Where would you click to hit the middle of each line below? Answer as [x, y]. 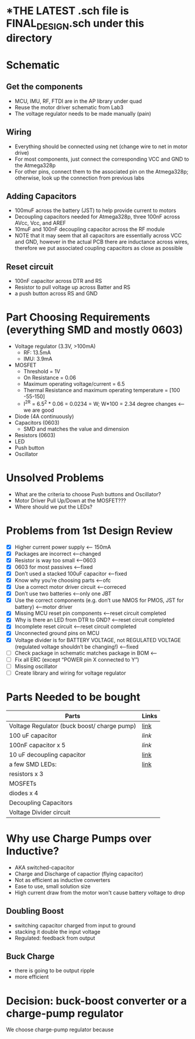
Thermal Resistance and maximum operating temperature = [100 [102, 390]
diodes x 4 [24, 793]
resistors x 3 [26, 774]
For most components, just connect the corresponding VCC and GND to [102, 159]
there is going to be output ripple [54, 970]
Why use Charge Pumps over [79, 838]
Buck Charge [30, 956]
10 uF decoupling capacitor [47, 754]
